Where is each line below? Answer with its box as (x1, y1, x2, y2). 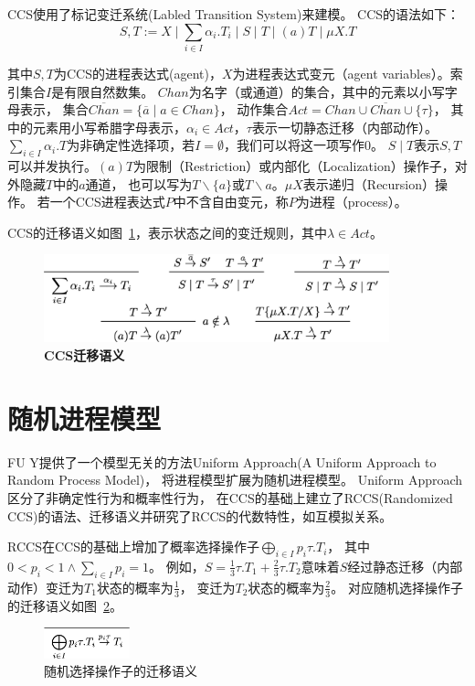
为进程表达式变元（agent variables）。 (232, 63, 450, 82)
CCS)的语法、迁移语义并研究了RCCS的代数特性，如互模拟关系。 (7, 506, 393, 525)
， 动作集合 (219, 100, 289, 119)
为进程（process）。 (296, 192, 407, 211)
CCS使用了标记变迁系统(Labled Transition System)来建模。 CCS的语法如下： (7, 5, 460, 23)
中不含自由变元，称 (173, 192, 289, 211)
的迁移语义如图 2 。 (7, 595, 122, 615)
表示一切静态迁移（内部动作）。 (251, 117, 438, 136)
